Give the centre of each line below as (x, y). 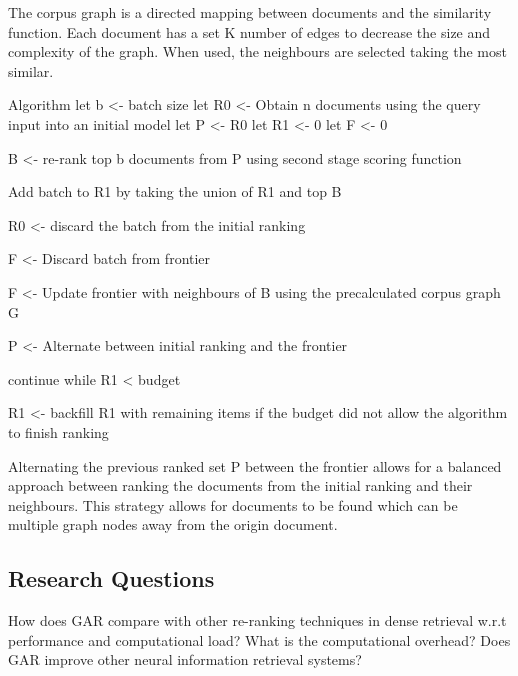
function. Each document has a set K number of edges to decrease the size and (249, 31)
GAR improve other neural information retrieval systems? (185, 659)
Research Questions (111, 578)
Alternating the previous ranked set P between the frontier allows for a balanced (255, 465)
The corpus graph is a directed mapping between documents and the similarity (250, 12)
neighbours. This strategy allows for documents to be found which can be (233, 504)
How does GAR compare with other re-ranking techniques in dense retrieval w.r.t (257, 620)
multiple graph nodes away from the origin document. (173, 524)
